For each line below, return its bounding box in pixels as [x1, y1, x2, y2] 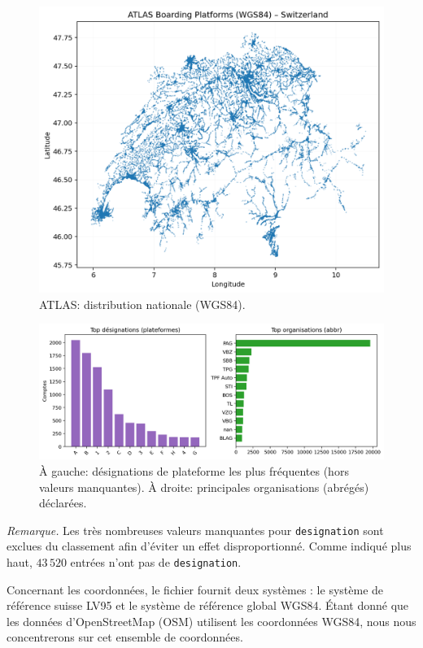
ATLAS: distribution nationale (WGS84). [39, 295, 246, 312]
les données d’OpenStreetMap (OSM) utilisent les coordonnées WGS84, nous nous [7, 612, 416, 629]
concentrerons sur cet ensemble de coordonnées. [7, 628, 243, 646]
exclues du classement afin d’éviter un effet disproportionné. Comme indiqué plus [7, 537, 412, 554]
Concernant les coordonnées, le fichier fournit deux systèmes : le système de [7, 581, 384, 598]
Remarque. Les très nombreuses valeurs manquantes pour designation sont [7, 521, 384, 538]
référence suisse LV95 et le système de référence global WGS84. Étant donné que [7, 597, 409, 614]
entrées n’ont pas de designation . [70, 554, 242, 571]
